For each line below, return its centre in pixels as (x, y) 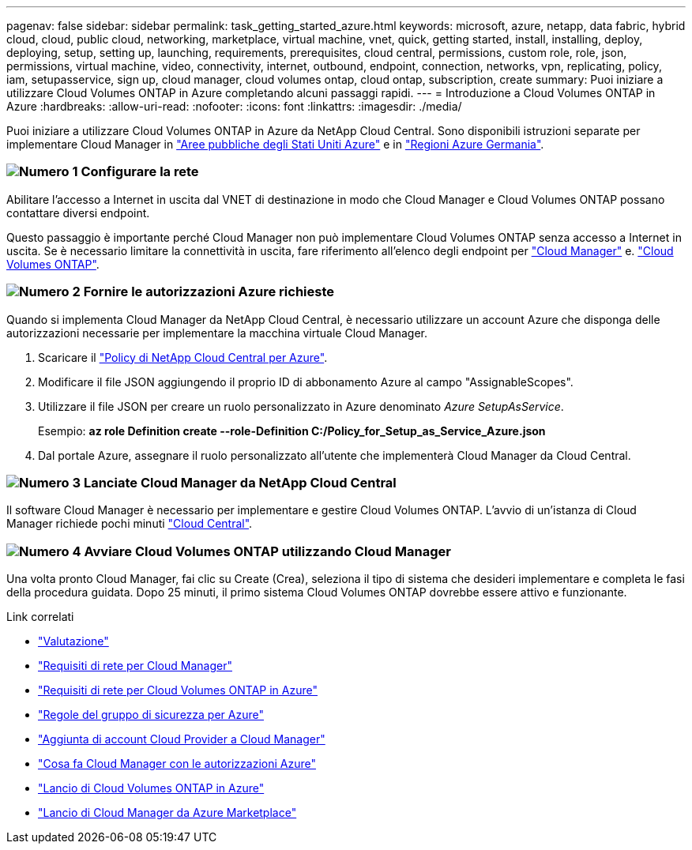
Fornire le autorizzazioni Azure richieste (209, 292)
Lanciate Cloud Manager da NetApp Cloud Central (240, 482)
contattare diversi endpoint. (78, 212)
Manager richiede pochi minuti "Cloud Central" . (130, 524)
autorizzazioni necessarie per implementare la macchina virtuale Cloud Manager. (217, 333)
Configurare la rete (140, 172)
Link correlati (40, 617)
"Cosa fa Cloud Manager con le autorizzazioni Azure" (177, 763)
